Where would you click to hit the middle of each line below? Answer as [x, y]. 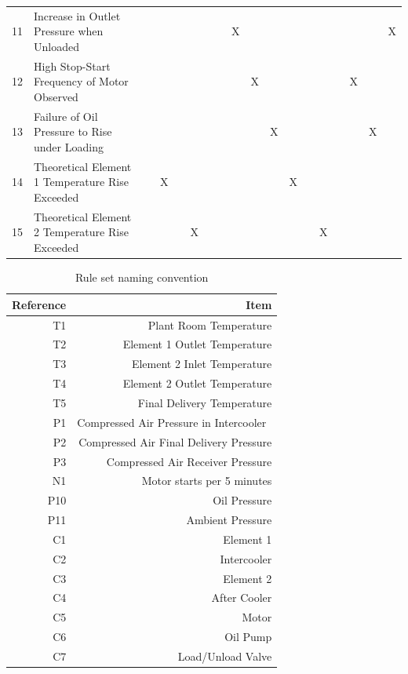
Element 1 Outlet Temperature [197, 344]
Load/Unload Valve [225, 656]
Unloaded [56, 46]
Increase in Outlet [77, 15]
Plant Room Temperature [210, 324]
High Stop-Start [72, 66]
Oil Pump [248, 637]
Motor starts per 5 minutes [207, 481]
